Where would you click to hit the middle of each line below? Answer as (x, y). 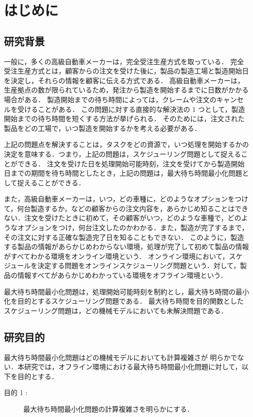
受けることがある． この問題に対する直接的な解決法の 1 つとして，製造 (131, 109)
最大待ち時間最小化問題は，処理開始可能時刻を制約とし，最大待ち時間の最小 (126, 291)
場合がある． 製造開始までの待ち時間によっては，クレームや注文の (110, 99)
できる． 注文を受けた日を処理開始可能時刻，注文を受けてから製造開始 (131, 163)
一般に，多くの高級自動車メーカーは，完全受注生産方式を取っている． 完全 (124, 61)
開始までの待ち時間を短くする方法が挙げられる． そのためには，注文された (124, 118)
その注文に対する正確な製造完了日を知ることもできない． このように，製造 (124, 237)
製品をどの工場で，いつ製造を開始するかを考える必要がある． (103, 128)
